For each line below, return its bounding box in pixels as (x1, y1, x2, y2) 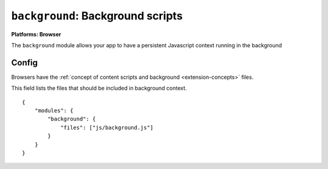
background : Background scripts (11, 9, 183, 22)
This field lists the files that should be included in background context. (11, 85, 187, 92)
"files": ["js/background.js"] (60, 124, 154, 131)
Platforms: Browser (11, 30, 61, 38)
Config (11, 58, 38, 68)
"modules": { (34, 107, 73, 114)
